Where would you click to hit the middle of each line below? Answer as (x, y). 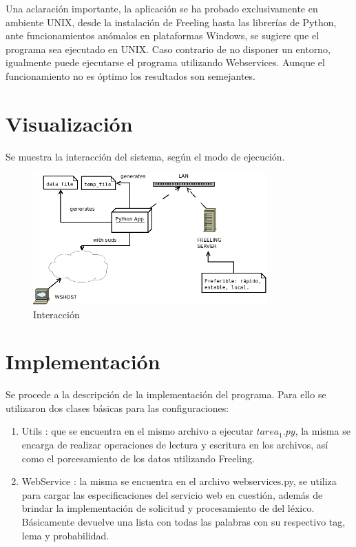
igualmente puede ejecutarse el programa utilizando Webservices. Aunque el (165, 62)
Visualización (69, 123)
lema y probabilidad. (65, 535)
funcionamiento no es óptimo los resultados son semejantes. (130, 75)
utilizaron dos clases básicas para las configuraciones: (117, 407)
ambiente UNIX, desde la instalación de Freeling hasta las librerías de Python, (171, 22)
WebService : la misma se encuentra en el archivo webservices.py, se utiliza (179, 481)
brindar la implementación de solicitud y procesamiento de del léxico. (168, 508)
